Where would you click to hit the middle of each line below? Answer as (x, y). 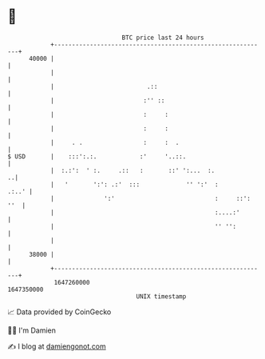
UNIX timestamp (161, 296)
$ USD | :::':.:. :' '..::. (97, 156)
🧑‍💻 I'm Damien (32, 330)
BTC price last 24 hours (163, 38)
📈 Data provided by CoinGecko (59, 312)
